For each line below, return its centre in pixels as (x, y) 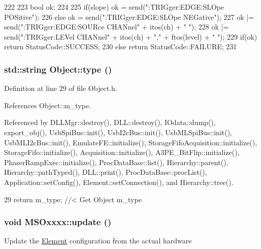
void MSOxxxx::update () (58, 222)
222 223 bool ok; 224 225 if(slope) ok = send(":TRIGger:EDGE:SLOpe (114, 7)
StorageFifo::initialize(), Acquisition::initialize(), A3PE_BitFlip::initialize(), (122, 152)
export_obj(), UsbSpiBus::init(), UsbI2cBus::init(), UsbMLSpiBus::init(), (118, 132)
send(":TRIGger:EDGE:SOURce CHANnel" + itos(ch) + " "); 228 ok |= (117, 27)
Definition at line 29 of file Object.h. (61, 88)
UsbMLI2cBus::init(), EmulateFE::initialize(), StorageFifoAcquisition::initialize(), (131, 142)
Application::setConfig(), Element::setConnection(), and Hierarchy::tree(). (119, 182)
